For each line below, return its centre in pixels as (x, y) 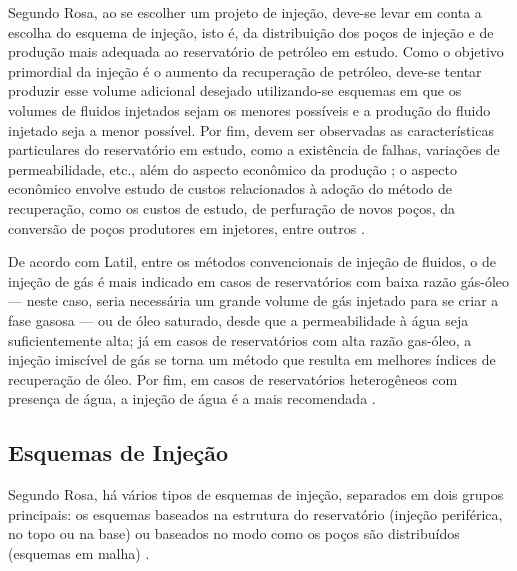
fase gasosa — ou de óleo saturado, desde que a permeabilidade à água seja (238, 319)
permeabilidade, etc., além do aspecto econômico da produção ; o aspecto (232, 168)
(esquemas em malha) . (79, 552)
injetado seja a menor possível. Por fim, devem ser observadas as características (251, 129)
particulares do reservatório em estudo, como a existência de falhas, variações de (254, 149)
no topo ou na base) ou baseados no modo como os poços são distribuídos (234, 533)
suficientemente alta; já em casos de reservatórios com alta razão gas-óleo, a (240, 339)
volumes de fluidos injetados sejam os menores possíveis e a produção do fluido (249, 109)
